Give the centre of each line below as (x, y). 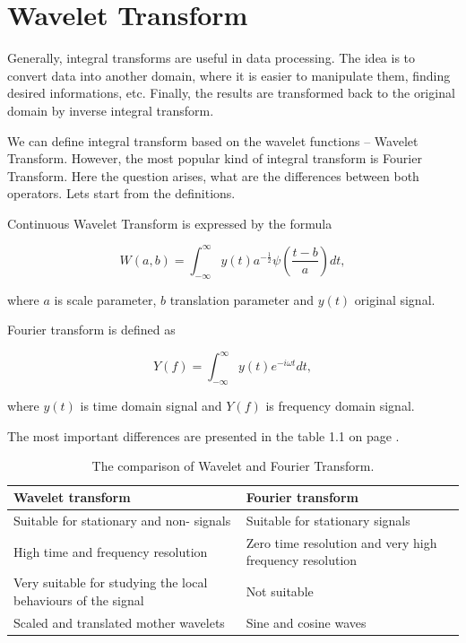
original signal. (395, 299)
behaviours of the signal (79, 600)
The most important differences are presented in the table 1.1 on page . (203, 435)
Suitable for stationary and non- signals (122, 520)
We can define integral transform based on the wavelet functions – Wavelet (213, 140)
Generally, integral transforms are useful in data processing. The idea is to (211, 58)
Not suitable (280, 591)
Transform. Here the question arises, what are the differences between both (213, 175)
